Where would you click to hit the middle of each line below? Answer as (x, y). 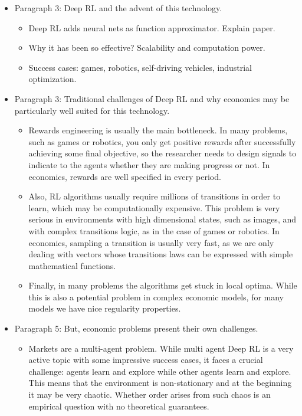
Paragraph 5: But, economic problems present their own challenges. (136, 328)
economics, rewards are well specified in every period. (125, 176)
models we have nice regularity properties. (105, 308)
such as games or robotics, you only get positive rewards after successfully (162, 141)
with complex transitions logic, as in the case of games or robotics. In (154, 230)
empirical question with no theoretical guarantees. (119, 406)
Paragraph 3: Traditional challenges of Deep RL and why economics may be (152, 98)
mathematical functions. (72, 265)
